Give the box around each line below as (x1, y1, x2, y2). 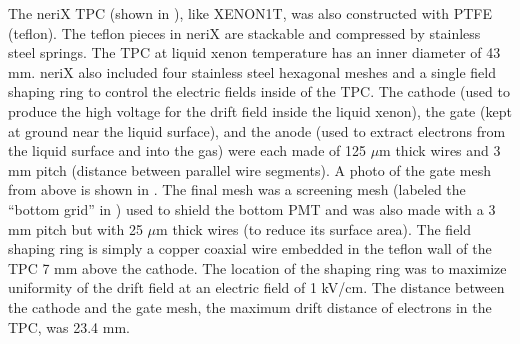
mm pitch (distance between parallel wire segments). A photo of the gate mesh (8, 159, 491, 180)
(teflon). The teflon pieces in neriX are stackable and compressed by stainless (8, 22, 481, 43)
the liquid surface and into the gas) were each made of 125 (8, 140, 366, 161)
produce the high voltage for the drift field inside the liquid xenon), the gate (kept (8, 100, 512, 121)
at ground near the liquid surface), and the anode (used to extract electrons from (8, 120, 506, 141)
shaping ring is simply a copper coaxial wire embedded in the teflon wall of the (8, 238, 492, 259)
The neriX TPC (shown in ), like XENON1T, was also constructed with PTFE (8, 3, 492, 23)
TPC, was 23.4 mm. (8, 316, 130, 337)
